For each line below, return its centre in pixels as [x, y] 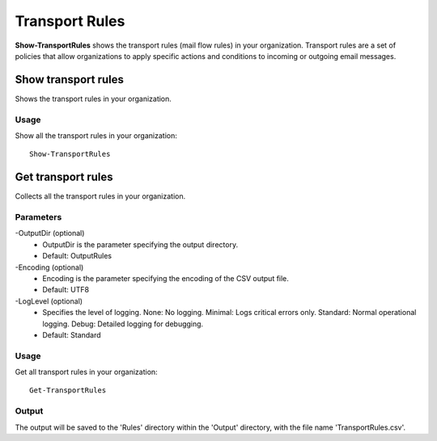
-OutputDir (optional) [50, 233]
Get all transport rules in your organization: [86, 372]
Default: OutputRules [77, 256]
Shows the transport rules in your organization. [93, 99]
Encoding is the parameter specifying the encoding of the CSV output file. [165, 278]
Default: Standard [72, 334]
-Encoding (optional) [49, 267]
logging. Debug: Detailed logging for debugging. [123, 324]
